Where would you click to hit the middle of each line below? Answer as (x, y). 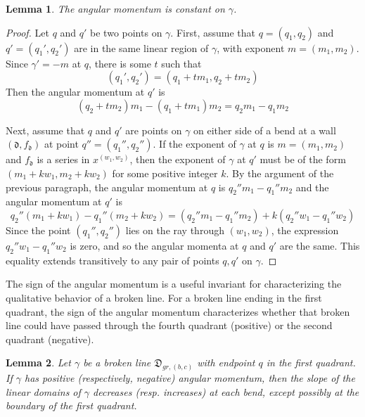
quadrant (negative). (50, 339)
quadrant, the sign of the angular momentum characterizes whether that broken (178, 311)
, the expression (305, 230)
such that (181, 63)
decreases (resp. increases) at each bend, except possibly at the (226, 391)
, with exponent (251, 47)
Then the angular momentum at (75, 92)
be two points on (126, 32)
